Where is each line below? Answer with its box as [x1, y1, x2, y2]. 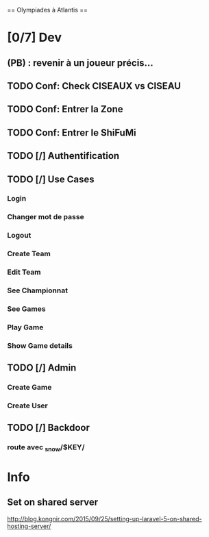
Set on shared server [7, 497, 99, 508]
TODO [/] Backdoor [7, 422, 90, 434]
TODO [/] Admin [7, 362, 77, 374]
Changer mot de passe [7, 212, 84, 222]
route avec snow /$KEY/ [7, 442, 85, 453]
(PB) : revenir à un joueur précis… [7, 57, 154, 68]
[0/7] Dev [7, 30, 62, 45]
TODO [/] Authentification [7, 150, 120, 162]
